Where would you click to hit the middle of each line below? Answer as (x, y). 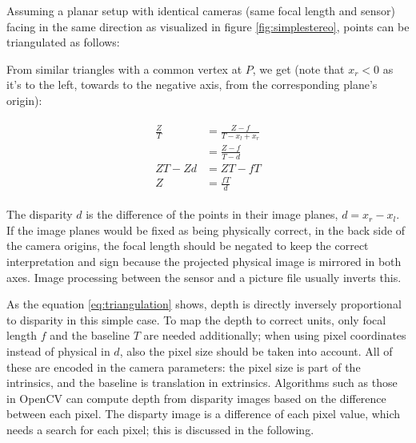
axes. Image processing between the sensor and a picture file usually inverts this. (204, 277)
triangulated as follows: (63, 42)
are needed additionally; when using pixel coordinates (275, 335)
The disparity (40, 214)
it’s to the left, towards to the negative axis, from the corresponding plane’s (192, 85)
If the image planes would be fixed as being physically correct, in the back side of (206, 230)
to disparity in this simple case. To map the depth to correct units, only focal (196, 319)
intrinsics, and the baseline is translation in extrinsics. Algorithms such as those (202, 383)
